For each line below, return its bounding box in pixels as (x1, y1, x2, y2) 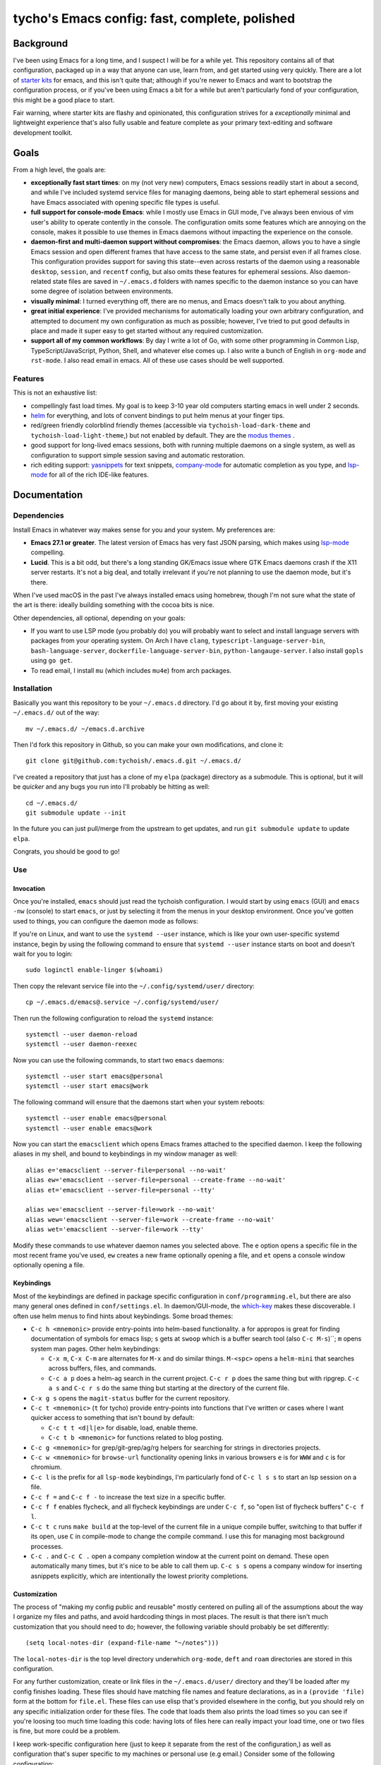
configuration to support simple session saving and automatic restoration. (30, 450, 246, 459)
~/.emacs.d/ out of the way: (13, 708, 100, 717)
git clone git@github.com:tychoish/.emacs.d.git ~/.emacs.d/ (25, 757, 241, 765)
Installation (13, 683, 53, 693)
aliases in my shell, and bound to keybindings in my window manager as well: (13, 1149, 238, 1158)
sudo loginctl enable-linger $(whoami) (25, 966, 164, 974)
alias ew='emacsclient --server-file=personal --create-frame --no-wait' (25, 1176, 286, 1184)
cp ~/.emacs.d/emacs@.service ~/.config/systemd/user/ (25, 998, 219, 1006)
